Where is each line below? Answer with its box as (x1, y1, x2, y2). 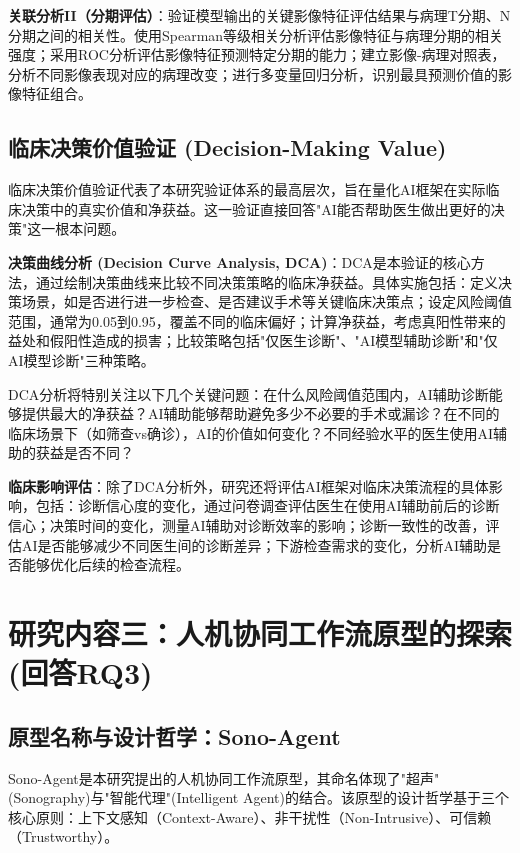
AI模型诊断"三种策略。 (8, 349, 155, 370)
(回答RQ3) (8, 652, 153, 693)
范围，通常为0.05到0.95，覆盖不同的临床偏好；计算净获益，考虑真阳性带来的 (8, 310, 506, 331)
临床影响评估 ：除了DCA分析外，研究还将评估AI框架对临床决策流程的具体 (8, 475, 489, 496)
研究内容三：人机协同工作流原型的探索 (8, 613, 513, 654)
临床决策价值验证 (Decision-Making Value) (8, 132, 447, 163)
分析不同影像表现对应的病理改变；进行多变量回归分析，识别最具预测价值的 (8, 63, 498, 84)
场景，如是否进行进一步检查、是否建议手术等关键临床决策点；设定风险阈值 (21, 291, 512, 312)
